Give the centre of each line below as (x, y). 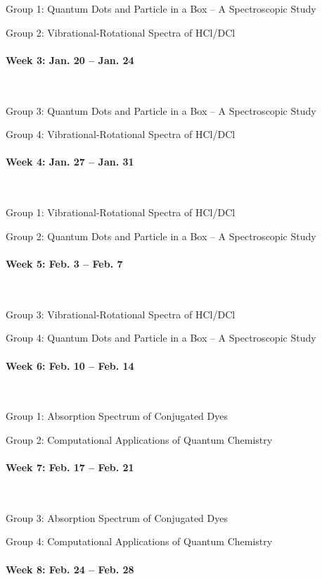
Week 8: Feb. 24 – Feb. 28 (70, 569)
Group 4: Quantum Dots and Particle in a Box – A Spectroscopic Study (161, 338)
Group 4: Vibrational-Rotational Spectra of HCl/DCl (121, 134)
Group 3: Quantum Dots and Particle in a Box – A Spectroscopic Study (161, 110)
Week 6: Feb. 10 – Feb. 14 (70, 365)
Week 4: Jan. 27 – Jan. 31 (70, 162)
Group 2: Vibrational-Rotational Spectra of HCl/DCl (121, 32)
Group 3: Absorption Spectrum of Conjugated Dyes (117, 517)
